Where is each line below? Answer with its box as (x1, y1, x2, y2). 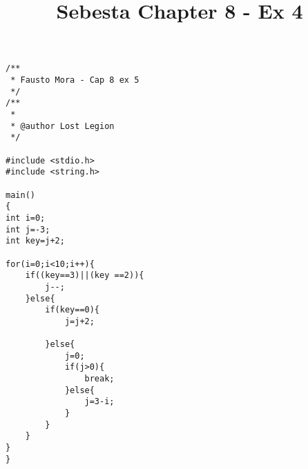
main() (6, 190, 35, 200)
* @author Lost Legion (10, 121, 115, 131)
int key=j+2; (6, 236, 65, 246)
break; (84, 374, 115, 384)
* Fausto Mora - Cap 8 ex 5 (10, 75, 139, 86)
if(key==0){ (45, 305, 100, 315)
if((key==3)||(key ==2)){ (25, 270, 144, 281)
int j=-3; (6, 224, 50, 234)
